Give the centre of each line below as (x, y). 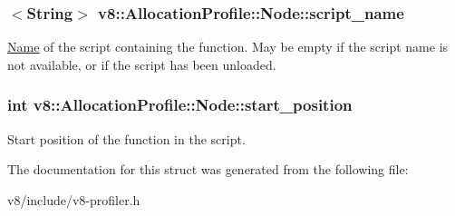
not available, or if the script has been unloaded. (142, 64)
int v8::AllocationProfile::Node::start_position (180, 105)
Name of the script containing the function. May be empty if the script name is (228, 47)
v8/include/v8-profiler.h (74, 199)
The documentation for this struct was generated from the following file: (208, 169)
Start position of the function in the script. (126, 138)
